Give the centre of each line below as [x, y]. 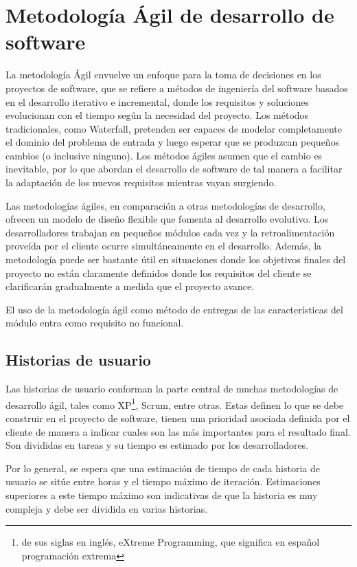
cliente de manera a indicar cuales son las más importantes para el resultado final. [178, 431]
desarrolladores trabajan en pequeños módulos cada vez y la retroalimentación [170, 232]
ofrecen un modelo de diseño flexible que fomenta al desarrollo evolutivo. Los [167, 219]
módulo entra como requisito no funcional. [95, 323]
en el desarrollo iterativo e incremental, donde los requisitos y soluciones [158, 101]
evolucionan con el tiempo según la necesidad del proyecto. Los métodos [157, 115]
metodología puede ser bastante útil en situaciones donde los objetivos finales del [176, 259]
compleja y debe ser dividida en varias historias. [107, 508]
